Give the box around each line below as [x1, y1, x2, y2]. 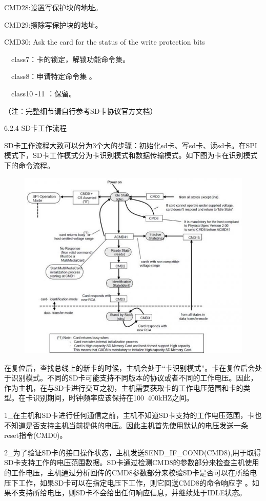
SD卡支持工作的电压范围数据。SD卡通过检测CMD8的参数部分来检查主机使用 [4, 457, 259, 468]
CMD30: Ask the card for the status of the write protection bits [4, 36, 205, 47]
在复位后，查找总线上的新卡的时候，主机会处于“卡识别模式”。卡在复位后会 [4, 362, 255, 373]
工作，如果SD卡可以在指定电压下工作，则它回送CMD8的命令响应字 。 [18, 477, 252, 488]
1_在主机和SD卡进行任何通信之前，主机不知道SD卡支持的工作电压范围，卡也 [4, 410, 262, 420]
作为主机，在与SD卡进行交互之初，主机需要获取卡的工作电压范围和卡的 [4, 382, 243, 393]
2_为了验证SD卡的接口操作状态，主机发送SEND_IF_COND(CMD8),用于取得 [4, 447, 261, 457]
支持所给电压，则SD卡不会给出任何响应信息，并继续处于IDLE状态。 [18, 487, 247, 498]
